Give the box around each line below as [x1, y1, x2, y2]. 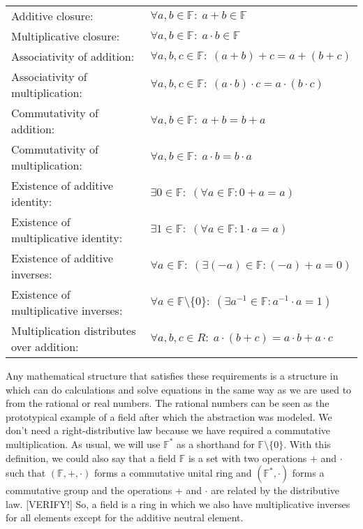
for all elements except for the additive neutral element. [6, 510, 244, 525]
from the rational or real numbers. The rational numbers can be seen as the [6, 396, 329, 410]
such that [6, 465, 46, 480]
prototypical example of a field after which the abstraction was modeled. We [6, 409, 332, 424]
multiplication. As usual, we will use [6, 436, 161, 451]
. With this [283, 436, 331, 451]
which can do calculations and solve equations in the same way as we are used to [6, 382, 352, 396]
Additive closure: [11, 8, 94, 24]
